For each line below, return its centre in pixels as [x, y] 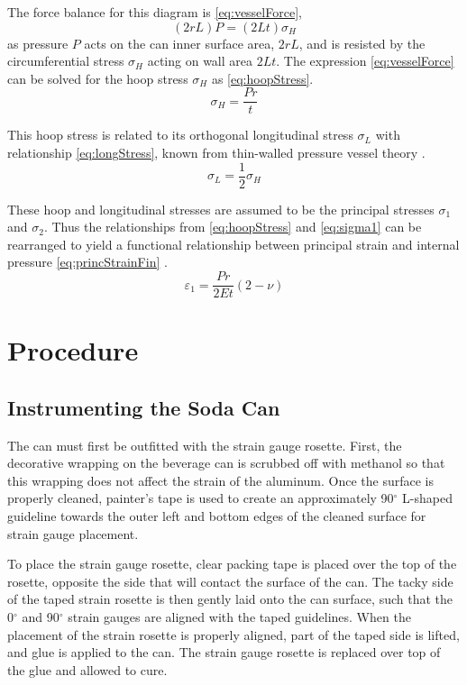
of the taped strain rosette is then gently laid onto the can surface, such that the [230, 599]
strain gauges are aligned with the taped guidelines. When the [239, 617]
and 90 [41, 617]
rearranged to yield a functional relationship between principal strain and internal [233, 244]
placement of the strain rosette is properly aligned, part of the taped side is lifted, [233, 634]
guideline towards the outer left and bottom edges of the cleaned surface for [217, 516]
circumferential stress [66, 61]
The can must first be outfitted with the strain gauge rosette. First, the [205, 445]
